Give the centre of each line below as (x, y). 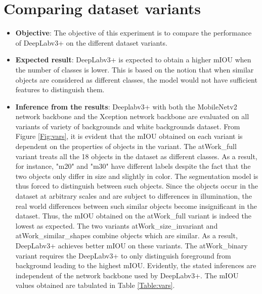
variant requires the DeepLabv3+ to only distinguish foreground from (123, 255)
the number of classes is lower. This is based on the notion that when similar (135, 69)
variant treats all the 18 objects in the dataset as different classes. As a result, (136, 156)
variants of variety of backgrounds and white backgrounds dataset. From (128, 126)
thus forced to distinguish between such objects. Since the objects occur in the (137, 186)
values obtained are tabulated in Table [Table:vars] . (95, 285)
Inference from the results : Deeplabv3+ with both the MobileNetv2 (126, 106)
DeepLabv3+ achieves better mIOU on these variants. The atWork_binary (132, 245)
